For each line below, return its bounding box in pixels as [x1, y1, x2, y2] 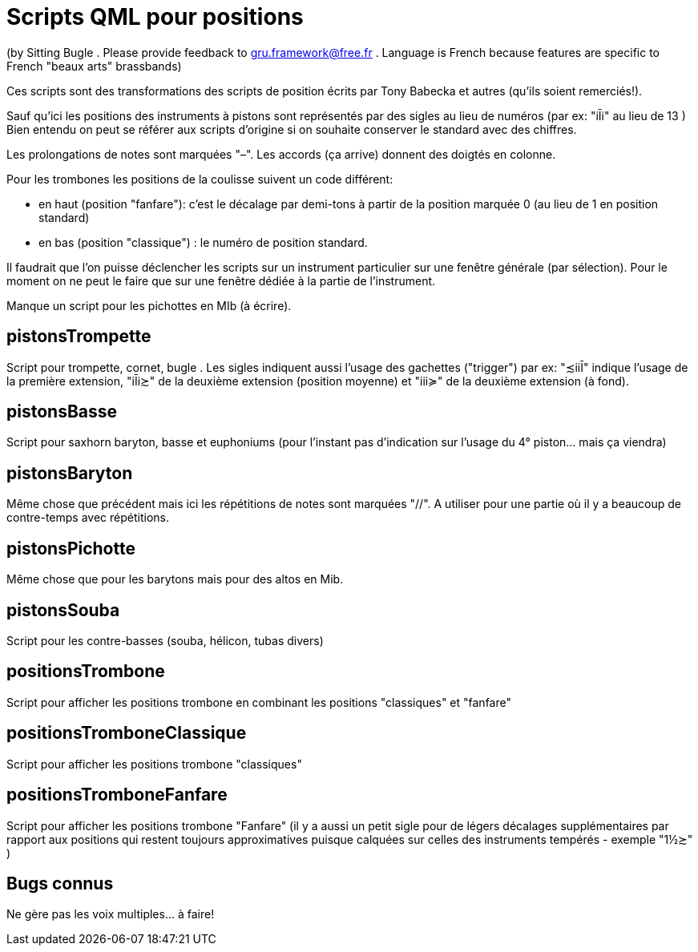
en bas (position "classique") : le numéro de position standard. [38, 235, 368, 249]
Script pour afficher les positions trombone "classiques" [6, 756, 302, 771]
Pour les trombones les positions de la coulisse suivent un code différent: [6, 171, 393, 186]
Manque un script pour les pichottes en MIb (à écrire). [6, 298, 292, 313]
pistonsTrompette [6, 326, 151, 347]
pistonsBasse [6, 401, 118, 422]
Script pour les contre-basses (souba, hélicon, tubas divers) [6, 633, 324, 647]
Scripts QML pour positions [6, 3, 304, 30]
